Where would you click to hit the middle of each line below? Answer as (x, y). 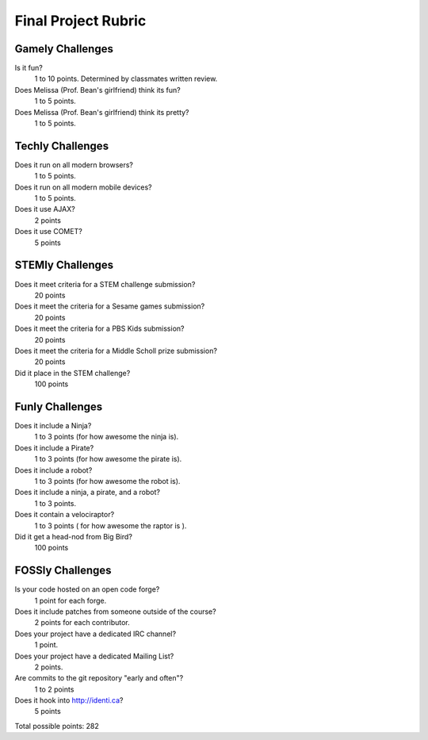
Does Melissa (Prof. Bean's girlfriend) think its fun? (98, 90)
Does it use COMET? (48, 232)
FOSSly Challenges (63, 571)
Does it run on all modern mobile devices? (83, 187)
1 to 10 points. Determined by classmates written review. (126, 79)
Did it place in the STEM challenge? (73, 373)
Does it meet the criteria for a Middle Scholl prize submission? (116, 351)
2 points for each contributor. (82, 623)
